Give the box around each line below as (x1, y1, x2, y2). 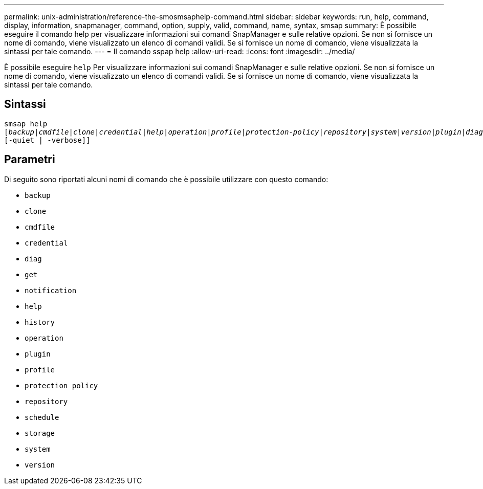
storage (25, 429, 55, 437)
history (25, 318, 55, 326)
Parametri (4, 153, 55, 166)
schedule (25, 413, 59, 421)
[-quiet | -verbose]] (4, 136, 91, 144)
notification (25, 286, 77, 295)
